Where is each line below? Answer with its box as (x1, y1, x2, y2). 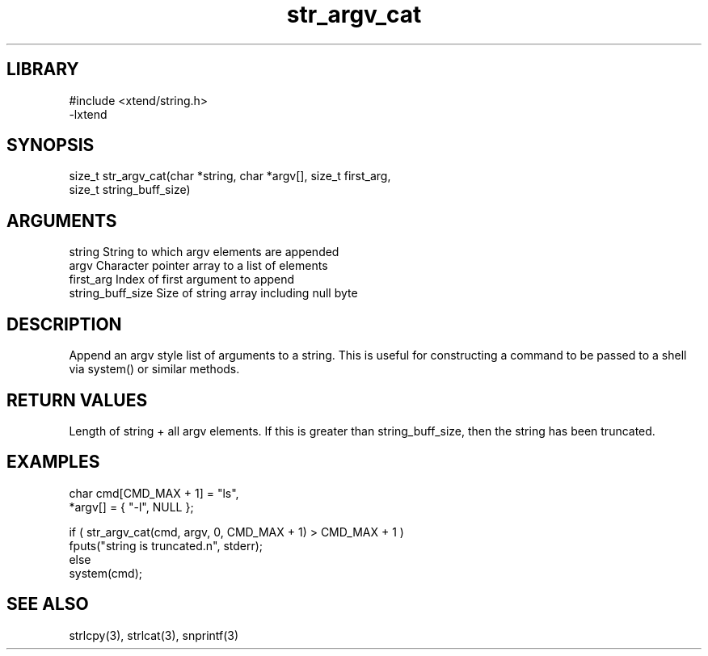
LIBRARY (6, 59, 79, 80)
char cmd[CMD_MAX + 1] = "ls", (69, 486, 239, 500)
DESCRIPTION (6, 313, 122, 334)
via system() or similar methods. (69, 362, 240, 376)
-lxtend (69, 107, 107, 121)
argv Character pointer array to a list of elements (69, 259, 328, 273)
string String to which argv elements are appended (69, 245, 339, 259)
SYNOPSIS (6, 135, 95, 156)
